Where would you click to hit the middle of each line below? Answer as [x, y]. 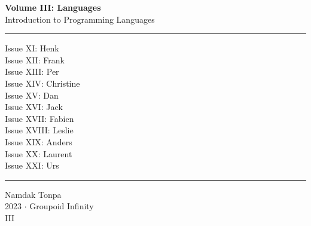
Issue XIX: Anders [39, 141]
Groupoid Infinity [62, 206]
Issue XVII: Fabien [39, 118]
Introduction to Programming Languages [80, 19]
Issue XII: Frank [35, 59]
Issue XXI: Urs [32, 165]
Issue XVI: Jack [34, 107]
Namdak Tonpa [33, 194]
